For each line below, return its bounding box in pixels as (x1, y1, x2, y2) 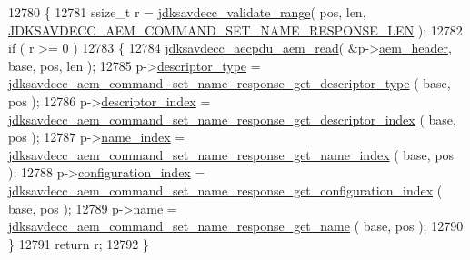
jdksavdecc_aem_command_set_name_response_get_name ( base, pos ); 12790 (8, 216, 464, 235)
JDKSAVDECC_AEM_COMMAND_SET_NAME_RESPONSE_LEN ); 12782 (8, 20, 463, 39)
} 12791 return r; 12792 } (8, 234, 149, 253)
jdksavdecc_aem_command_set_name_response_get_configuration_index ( (8, 180, 443, 199)
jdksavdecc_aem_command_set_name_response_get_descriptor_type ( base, (8, 74, 451, 93)
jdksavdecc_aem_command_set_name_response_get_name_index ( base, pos (8, 145, 455, 164)
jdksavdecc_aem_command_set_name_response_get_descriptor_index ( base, (8, 109, 456, 128)
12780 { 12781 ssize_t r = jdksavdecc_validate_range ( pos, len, (8, 3, 366, 21)
